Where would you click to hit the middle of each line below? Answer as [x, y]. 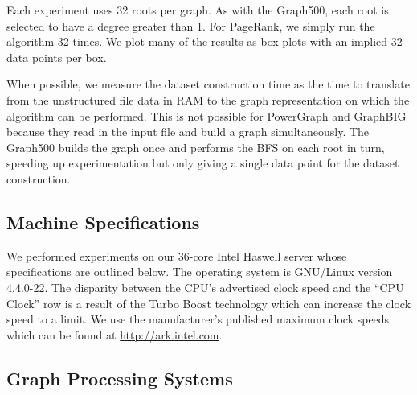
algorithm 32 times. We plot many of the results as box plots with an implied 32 [204, 41]
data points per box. [57, 57]
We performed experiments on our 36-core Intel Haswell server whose [177, 255]
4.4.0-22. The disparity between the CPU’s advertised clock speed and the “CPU [205, 287]
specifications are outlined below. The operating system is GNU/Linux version [200, 272]
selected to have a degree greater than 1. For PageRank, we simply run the [191, 25]
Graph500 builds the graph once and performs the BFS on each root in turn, [196, 147]
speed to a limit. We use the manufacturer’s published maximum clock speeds [198, 319]
